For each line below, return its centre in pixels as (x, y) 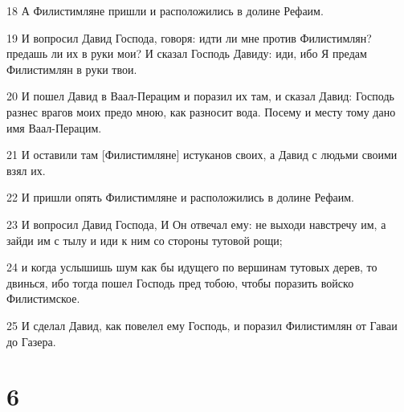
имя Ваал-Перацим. (54, 127)
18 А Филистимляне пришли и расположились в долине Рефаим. (165, 10)
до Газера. (31, 341)
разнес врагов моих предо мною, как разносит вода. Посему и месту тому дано (201, 111)
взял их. (26, 170)
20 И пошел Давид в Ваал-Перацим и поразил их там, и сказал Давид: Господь (200, 96)
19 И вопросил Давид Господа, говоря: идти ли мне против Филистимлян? (189, 37)
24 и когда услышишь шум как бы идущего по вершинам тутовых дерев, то (192, 267)
